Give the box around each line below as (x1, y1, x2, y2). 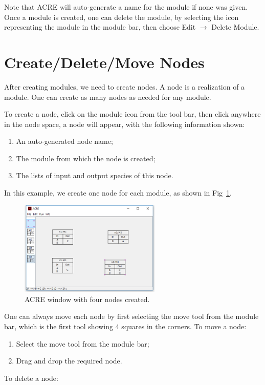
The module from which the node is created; (16, 153, 156, 163)
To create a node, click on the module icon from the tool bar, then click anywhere (4, 109, 261, 119)
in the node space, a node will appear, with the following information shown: (4, 118, 245, 129)
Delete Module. (211, 22, 259, 32)
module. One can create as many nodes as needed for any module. (4, 91, 211, 102)
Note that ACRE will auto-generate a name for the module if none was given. (4, 2, 248, 12)
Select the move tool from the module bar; (16, 338, 149, 349)
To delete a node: (4, 372, 58, 383)
